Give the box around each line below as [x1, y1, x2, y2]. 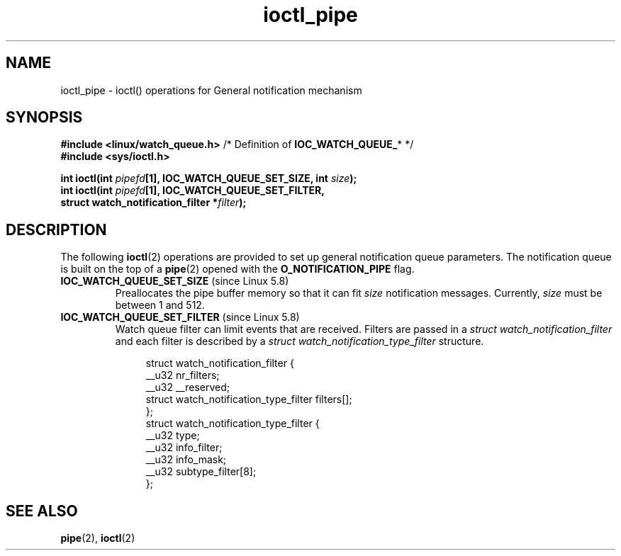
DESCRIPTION [6, 220, 107, 239]
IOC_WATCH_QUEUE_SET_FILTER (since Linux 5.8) [60, 311, 300, 324]
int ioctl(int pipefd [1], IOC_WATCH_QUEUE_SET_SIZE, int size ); [60, 172, 357, 185]
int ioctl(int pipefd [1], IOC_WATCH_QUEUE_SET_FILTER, [60, 184, 325, 197]
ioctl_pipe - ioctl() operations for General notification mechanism [60, 84, 362, 96]
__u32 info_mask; [145, 453, 227, 466]
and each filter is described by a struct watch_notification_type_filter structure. [115, 335, 484, 348]
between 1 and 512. [115, 299, 205, 312]
